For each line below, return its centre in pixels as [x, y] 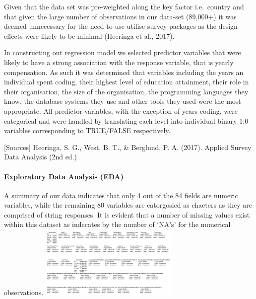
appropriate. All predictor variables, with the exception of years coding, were [121, 111]
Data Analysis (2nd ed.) [40, 157]
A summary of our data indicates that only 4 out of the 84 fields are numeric [121, 195]
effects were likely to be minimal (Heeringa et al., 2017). [89, 36]
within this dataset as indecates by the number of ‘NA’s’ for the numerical [117, 224]
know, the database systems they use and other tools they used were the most [123, 101]
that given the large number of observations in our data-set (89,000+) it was [120, 16]
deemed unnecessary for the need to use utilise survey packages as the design [121, 26]
